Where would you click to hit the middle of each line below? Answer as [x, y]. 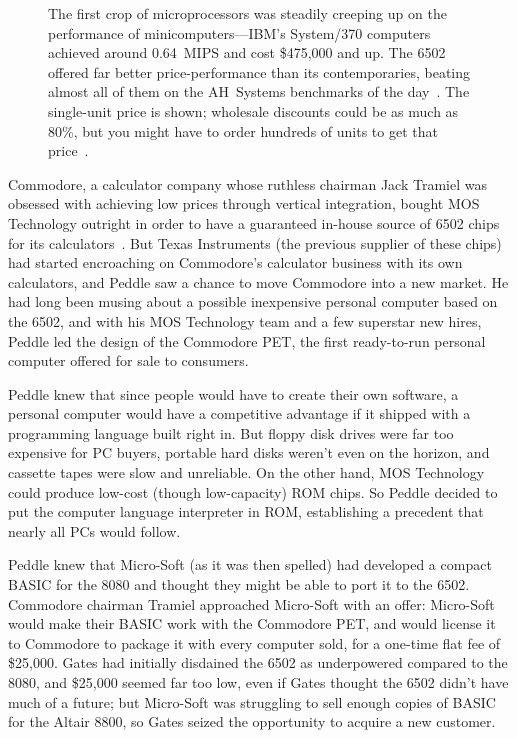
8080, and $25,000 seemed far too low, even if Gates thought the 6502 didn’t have [258, 682]
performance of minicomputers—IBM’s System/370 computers [239, 32]
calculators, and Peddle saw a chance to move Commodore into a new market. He [258, 281]
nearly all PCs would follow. [94, 530]
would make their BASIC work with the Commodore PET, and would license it [252, 623]
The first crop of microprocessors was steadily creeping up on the [247, 13]
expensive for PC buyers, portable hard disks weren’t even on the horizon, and [249, 452]
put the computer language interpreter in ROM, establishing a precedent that [246, 511]
